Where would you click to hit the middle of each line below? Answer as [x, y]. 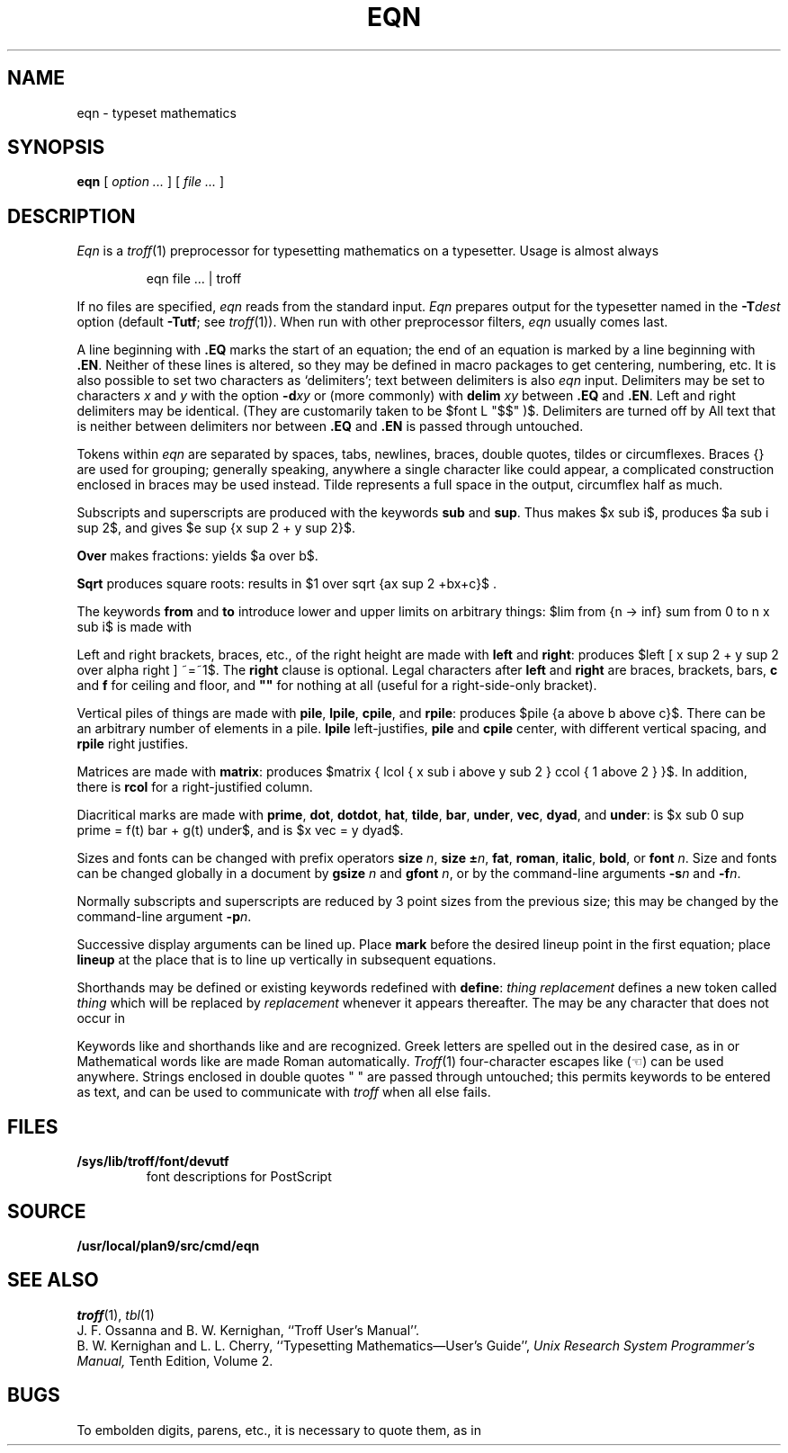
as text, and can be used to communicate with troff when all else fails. [284, 1092]
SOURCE [47, 1211]
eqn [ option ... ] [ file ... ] [151, 182]
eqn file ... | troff [194, 279]
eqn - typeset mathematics [157, 112]
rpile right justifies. [133, 744]
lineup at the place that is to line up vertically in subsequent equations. [287, 960]
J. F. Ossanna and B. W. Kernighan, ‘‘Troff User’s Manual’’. [248, 1330]
